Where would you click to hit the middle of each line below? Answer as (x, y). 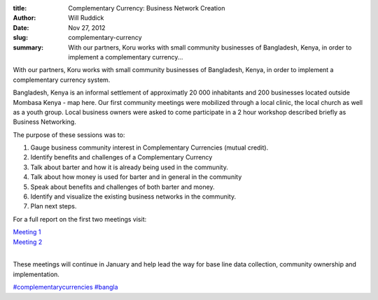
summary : (28, 47)
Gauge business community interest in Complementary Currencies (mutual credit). (149, 148)
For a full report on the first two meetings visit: (80, 219)
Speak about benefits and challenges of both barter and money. (122, 187)
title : (20, 8)
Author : (24, 18)
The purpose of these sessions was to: (69, 135)
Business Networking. (44, 122)
